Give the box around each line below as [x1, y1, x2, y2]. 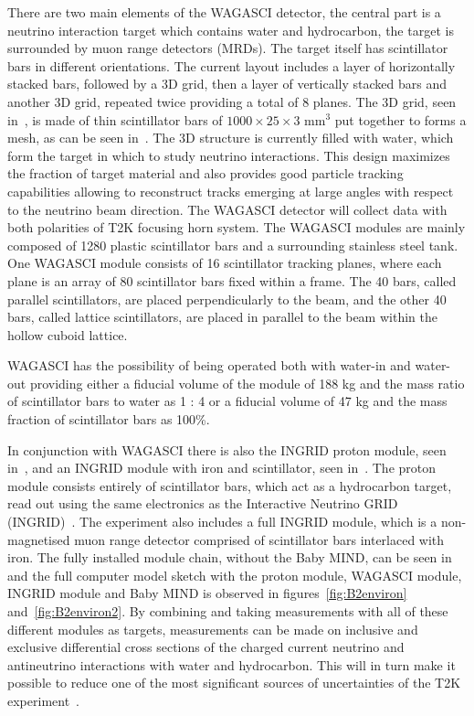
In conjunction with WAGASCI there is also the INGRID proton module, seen [7, 440, 447, 459]
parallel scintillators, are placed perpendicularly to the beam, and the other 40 [7, 289, 447, 308]
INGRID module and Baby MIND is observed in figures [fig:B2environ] [7, 583, 407, 603]
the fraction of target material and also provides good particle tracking [7, 164, 404, 183]
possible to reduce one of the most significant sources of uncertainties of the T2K [7, 673, 461, 692]
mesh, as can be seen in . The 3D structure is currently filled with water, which [7, 128, 454, 147]
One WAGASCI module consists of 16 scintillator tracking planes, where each [7, 253, 442, 273]
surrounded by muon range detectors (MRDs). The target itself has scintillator [7, 38, 448, 58]
